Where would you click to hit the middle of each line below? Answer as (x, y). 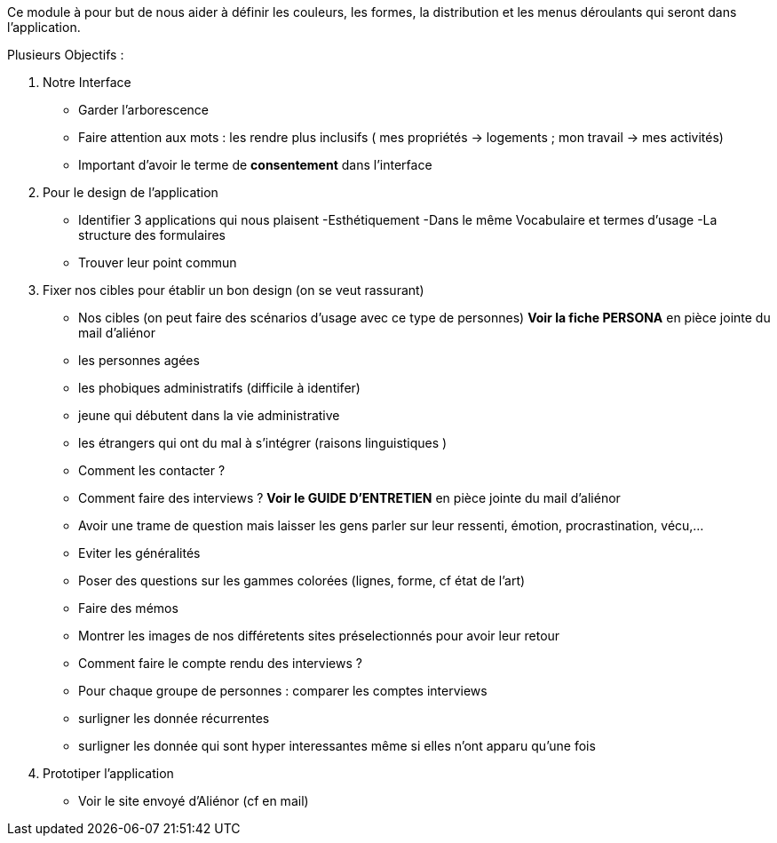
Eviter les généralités (139, 553)
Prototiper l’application (108, 773)
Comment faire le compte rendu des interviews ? (220, 663)
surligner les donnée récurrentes (174, 718)
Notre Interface (87, 82)
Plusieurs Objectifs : (66, 55)
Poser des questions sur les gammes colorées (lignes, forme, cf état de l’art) (302, 581)
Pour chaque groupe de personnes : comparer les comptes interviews (283, 691)
